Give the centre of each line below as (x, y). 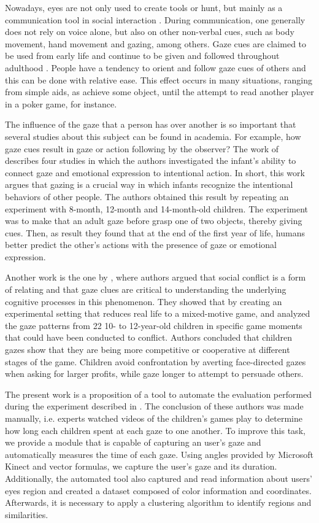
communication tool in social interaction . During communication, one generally (155, 19)
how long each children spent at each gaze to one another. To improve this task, (155, 430)
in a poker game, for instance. (61, 103)
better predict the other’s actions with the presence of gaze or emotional (141, 245)
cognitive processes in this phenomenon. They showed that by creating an (144, 301)
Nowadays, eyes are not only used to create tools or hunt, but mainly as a (144, 7)
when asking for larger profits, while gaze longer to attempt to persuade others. (154, 374)
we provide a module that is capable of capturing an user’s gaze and (133, 442)
